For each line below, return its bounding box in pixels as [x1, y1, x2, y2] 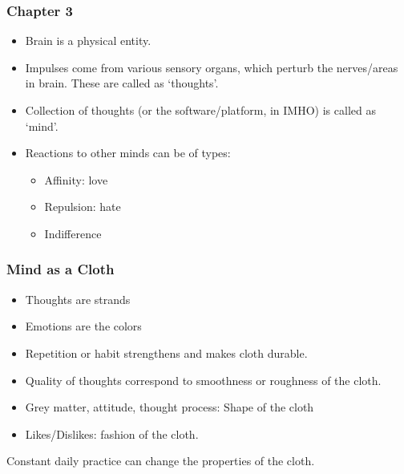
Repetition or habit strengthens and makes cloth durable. [25, 344, 308, 361]
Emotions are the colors [25, 318, 142, 334]
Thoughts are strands [25, 290, 131, 307]
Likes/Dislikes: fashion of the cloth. [25, 425, 199, 442]
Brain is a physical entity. [25, 32, 151, 49]
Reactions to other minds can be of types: [25, 144, 231, 161]
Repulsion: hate [44, 198, 121, 215]
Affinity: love [44, 171, 108, 188]
